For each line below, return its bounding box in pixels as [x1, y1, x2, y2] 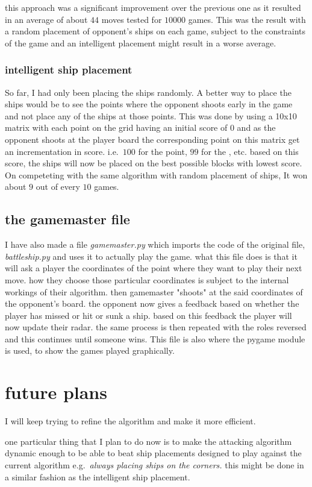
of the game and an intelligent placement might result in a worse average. [5, 36, 276, 49]
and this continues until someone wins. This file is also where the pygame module [5, 332, 305, 345]
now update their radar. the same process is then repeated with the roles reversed [5, 321, 307, 333]
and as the [237, 121, 276, 134]
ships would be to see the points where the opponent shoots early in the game [5, 98, 293, 110]
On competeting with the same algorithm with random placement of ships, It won [5, 168, 308, 181]
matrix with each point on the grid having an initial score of [5, 121, 228, 134]
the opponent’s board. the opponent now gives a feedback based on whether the [5, 297, 299, 310]
